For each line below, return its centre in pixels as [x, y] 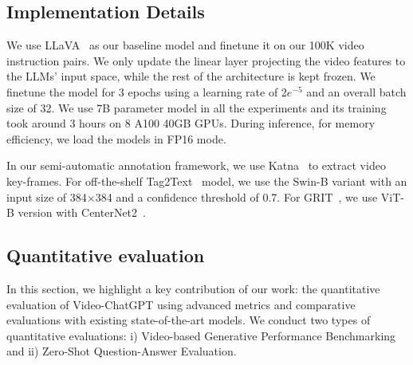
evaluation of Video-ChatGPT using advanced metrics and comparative [181, 304]
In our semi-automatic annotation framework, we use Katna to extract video [196, 165]
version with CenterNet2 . [82, 212]
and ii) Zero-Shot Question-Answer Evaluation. [122, 351]
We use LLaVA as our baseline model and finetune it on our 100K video [185, 45]
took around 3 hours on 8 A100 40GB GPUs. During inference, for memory [191, 123]
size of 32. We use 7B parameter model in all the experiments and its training [197, 107]
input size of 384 [47, 196]
